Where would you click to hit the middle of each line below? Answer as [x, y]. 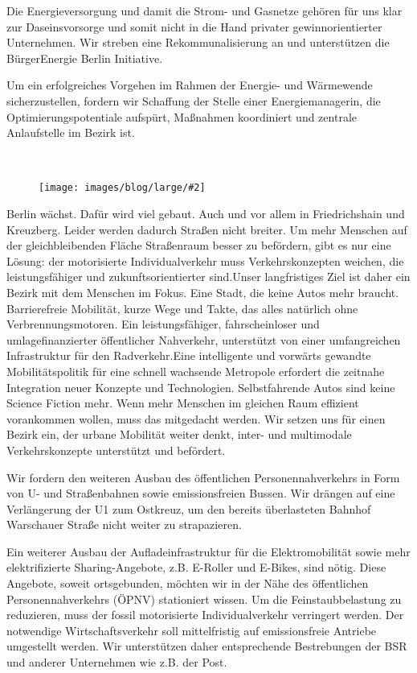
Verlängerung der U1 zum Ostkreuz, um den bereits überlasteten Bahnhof [189, 508]
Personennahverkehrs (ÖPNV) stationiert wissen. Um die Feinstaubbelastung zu [204, 599]
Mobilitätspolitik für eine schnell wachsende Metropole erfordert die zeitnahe [196, 371]
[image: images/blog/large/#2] [122, 188]
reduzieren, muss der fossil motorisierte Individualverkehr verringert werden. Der [205, 615]
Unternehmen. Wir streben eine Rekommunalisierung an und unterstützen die [198, 42]
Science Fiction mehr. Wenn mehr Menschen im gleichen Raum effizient [183, 403]
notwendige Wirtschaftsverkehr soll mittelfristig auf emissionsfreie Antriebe [192, 630]
